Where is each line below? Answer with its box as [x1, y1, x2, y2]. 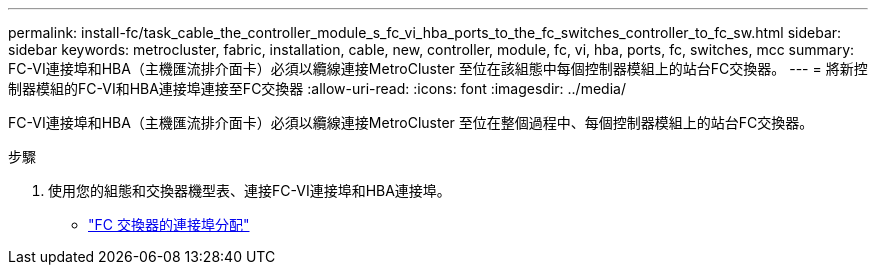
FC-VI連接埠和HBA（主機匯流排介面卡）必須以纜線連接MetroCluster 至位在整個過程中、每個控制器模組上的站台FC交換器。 [8, 114, 814, 131]
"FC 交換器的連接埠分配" [88, 216, 250, 233]
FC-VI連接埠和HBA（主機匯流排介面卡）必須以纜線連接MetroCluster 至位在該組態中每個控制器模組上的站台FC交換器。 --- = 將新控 [8, 60, 868, 77]
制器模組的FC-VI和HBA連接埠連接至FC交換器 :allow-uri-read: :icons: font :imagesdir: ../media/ [8, 80, 626, 97]
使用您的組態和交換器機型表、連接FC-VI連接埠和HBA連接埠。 [48, 182, 451, 199]
